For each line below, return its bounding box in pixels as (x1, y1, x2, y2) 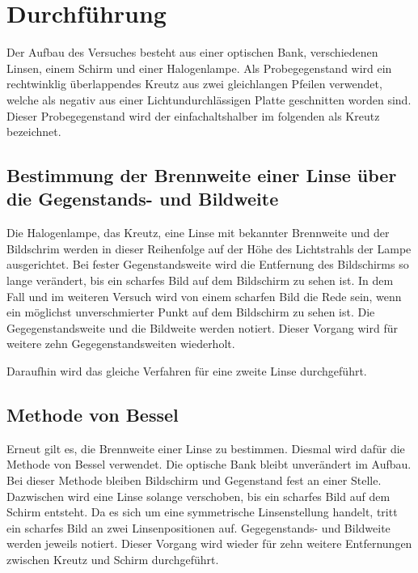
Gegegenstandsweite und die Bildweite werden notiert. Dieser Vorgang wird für (6, 319, 398, 336)
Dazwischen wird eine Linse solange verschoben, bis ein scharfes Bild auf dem (6, 487, 391, 504)
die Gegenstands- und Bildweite (6, 186, 279, 211)
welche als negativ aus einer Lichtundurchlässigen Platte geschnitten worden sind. (6, 91, 412, 108)
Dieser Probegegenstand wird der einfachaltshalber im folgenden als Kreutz (6, 107, 380, 124)
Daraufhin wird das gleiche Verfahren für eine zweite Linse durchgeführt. (6, 363, 367, 380)
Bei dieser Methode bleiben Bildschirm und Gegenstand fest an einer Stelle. (6, 472, 382, 489)
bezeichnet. (6, 123, 61, 140)
